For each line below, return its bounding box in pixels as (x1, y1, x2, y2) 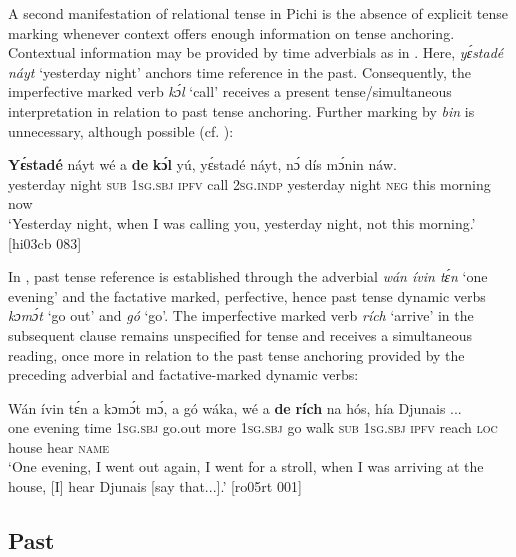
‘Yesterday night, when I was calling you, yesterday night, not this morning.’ (8, 212, 476, 233)
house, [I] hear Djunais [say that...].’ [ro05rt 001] (8, 476, 302, 497)
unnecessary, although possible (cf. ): (8, 120, 234, 141)
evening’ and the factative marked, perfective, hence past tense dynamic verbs (8, 285, 486, 306)
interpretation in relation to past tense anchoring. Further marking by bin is (8, 100, 475, 121)
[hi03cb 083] (8, 232, 82, 253)
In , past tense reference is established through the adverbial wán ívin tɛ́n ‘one (8, 266, 488, 287)
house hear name (8, 436, 110, 457)
